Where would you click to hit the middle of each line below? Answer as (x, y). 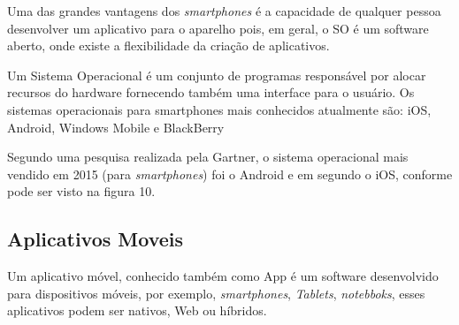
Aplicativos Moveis (96, 239)
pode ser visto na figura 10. (81, 191)
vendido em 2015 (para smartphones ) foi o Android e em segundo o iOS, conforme (230, 174)
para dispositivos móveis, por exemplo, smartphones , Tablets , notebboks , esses (216, 293)
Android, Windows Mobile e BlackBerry (116, 127)
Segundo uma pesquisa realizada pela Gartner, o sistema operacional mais (208, 157)
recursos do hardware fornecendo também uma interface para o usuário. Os (211, 92)
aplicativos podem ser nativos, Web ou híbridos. (137, 310)
